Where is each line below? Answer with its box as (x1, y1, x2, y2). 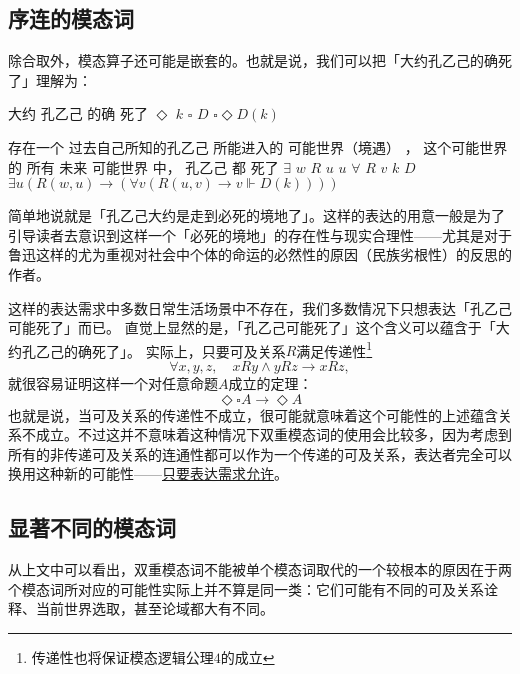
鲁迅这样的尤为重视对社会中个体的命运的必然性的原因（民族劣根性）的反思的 (8, 244, 512, 265)
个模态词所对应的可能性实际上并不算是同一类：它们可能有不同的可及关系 (8, 578, 484, 599)
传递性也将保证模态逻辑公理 (31, 646, 214, 667)
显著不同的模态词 (8, 512, 176, 543)
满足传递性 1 (296, 337, 373, 361)
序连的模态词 (8, 3, 134, 34)
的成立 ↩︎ (220, 646, 275, 667)
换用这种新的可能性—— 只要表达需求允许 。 (8, 463, 288, 484)
